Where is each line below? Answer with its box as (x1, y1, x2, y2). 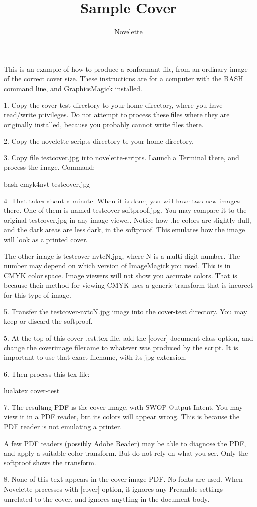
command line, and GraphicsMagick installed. (4, 83, 142, 93)
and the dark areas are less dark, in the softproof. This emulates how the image (4, 224, 245, 235)
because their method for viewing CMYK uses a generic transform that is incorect (4, 280, 253, 290)
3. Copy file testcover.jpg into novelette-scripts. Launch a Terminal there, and (4, 152, 239, 162)
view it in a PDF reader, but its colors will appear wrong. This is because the (4, 411, 239, 422)
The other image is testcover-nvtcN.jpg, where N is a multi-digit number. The (4, 251, 240, 261)
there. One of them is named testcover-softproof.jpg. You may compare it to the (4, 205, 247, 215)
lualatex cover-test (4, 385, 60, 396)
